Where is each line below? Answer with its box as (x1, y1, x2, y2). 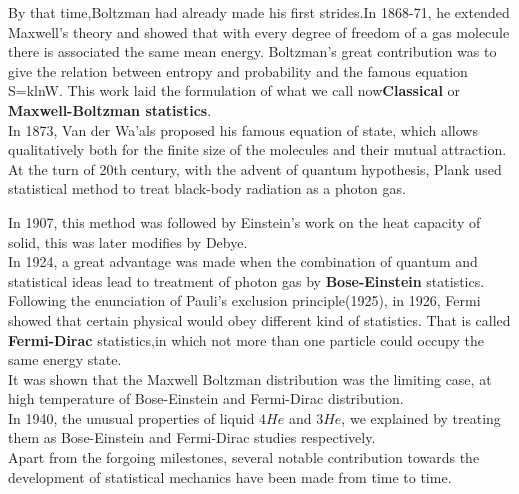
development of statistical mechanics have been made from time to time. (8, 466, 452, 487)
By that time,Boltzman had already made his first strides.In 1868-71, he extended (8, 2, 510, 22)
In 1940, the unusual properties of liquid (8, 407, 255, 428)
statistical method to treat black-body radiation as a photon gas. (8, 178, 406, 199)
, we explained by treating (341, 407, 501, 428)
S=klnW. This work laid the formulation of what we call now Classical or (8, 80, 461, 101)
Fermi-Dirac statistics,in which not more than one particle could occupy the (8, 329, 485, 350)
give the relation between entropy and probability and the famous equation (8, 60, 468, 81)
